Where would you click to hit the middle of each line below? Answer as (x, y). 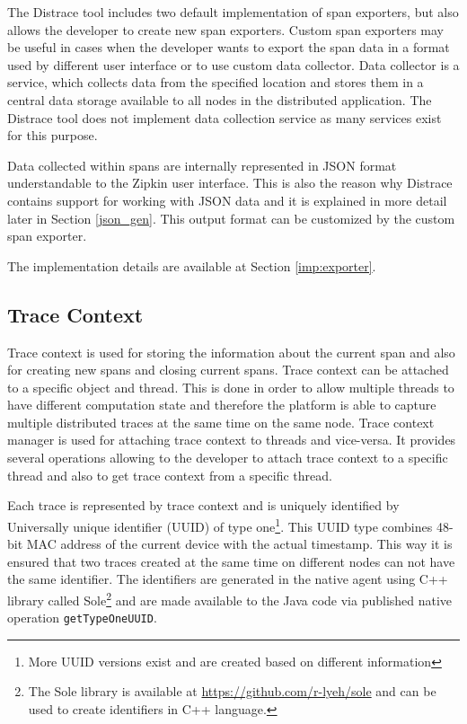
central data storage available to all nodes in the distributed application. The (220, 99)
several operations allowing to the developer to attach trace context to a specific (228, 458)
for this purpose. (53, 135)
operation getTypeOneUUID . (82, 618)
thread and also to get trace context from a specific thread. (170, 475)
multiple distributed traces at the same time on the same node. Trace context (221, 422)
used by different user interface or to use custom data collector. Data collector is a (233, 64)
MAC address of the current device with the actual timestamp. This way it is (239, 544)
